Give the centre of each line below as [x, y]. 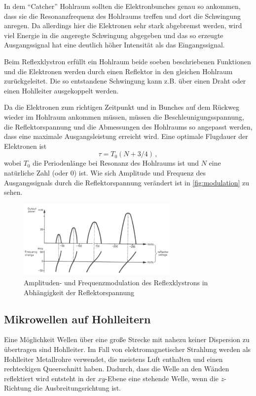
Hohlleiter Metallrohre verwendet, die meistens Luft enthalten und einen [113, 359]
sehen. [13, 192]
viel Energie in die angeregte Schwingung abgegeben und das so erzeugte [114, 35]
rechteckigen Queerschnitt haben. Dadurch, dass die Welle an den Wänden [117, 369]
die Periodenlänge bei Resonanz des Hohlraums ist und [116, 163]
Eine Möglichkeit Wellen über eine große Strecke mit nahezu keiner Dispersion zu [127, 339]
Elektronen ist [25, 146]
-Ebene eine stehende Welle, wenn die [162, 378]
